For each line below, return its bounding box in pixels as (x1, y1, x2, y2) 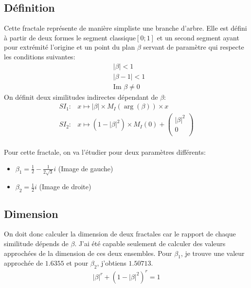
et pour (66, 258, 89, 268)
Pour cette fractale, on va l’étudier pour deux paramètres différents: (4, 147, 206, 157)
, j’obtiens (97, 258, 126, 268)
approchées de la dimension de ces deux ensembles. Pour (4, 248, 172, 258)
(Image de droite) (39, 181, 91, 192)
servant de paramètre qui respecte (143, 42, 244, 52)
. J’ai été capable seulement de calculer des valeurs (74, 238, 226, 248)
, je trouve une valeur (180, 248, 245, 258)
